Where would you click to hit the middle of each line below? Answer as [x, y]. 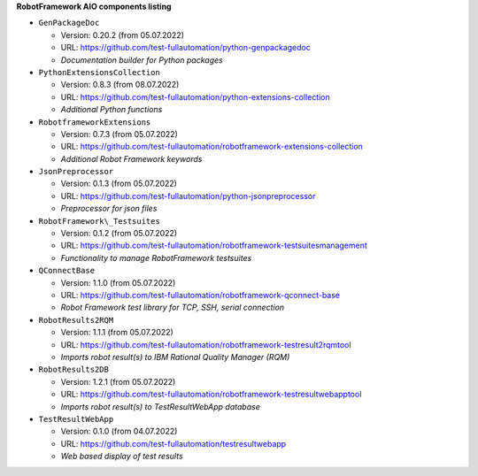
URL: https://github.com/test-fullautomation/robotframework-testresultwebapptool [211, 395]
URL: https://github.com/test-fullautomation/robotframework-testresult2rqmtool [206, 344]
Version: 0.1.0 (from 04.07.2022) [119, 431]
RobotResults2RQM [76, 320]
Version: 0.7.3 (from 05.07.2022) [119, 134]
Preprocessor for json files [109, 209]
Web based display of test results [122, 457]
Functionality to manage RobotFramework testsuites [156, 257]
